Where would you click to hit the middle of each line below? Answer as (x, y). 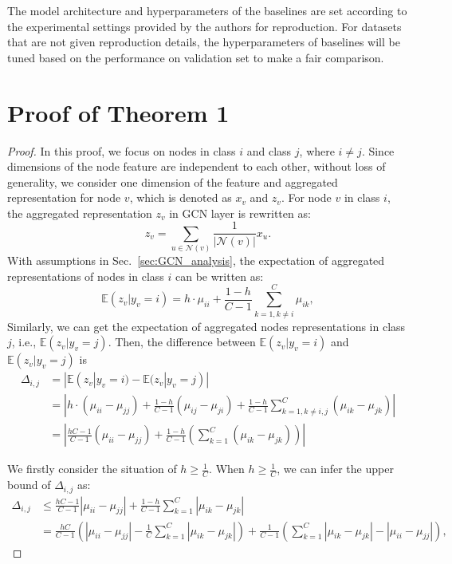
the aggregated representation (80, 213)
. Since (378, 150)
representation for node (64, 197)
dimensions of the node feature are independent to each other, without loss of (197, 166)
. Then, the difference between (182, 342)
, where (317, 150)
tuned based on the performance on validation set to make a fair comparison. (196, 57)
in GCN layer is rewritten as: (240, 213)
